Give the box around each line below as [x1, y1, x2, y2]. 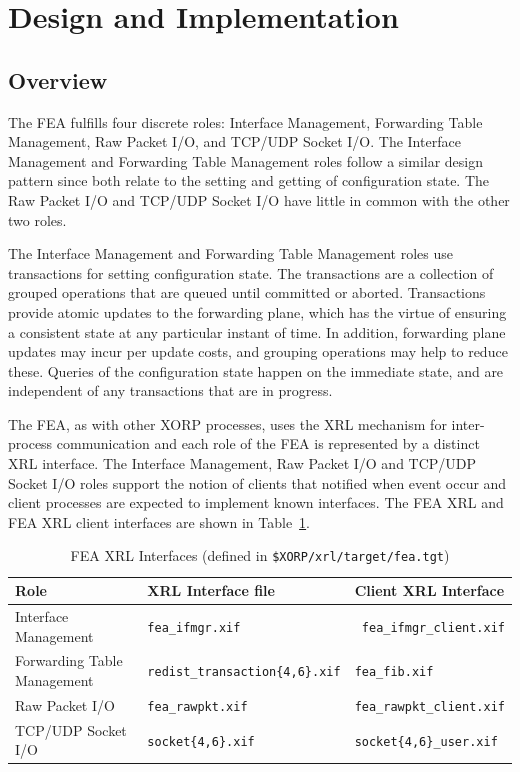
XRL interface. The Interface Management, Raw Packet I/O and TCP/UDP [8, 453, 477, 474]
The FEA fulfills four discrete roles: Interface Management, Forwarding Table [8, 111, 483, 132]
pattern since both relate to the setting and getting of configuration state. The [8, 170, 490, 191]
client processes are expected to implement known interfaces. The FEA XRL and [8, 492, 504, 513]
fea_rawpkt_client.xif [354, 699, 505, 714]
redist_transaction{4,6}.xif [147, 665, 341, 680]
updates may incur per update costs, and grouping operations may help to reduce [8, 341, 508, 362]
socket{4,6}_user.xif [354, 734, 498, 749]
